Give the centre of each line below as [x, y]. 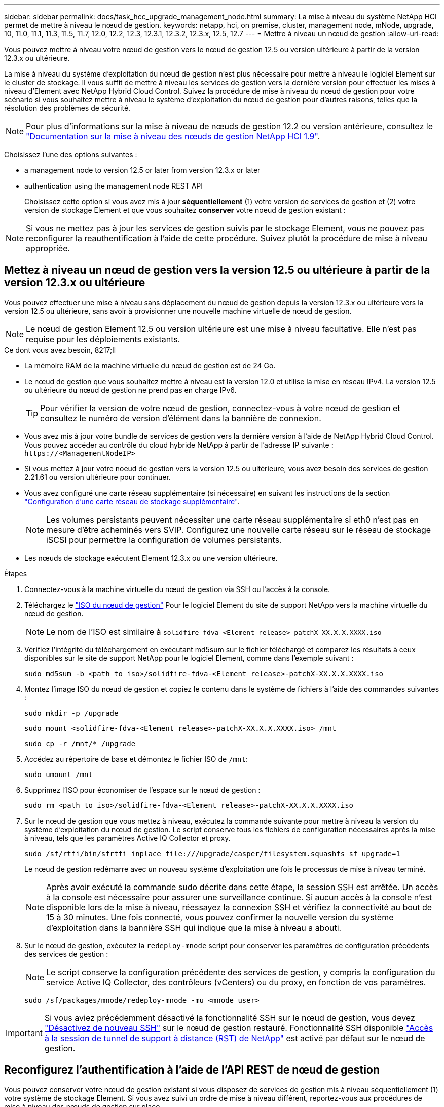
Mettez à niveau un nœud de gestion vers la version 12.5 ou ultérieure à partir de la [217, 270]
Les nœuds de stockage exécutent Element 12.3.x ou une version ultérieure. [151, 558]
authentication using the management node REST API [114, 186]
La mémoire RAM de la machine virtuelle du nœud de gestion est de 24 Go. [150, 365]
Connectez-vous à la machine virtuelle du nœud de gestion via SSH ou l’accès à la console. [177, 589]
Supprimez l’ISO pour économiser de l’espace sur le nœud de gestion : [142, 790]
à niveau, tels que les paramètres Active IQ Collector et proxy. [127, 838]
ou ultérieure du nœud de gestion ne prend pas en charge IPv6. [131, 390]
